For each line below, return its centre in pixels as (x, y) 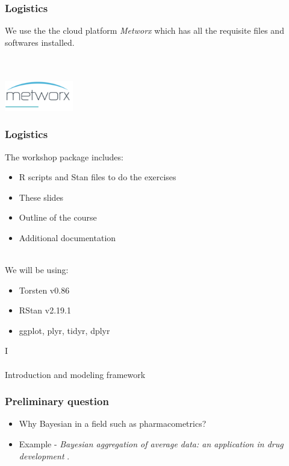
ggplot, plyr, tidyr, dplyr (64, 330)
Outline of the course (58, 217)
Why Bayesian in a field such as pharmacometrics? (113, 423)
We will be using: (37, 270)
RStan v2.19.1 (45, 310)
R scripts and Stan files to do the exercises (98, 177)
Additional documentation (67, 237)
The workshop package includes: (64, 156)
